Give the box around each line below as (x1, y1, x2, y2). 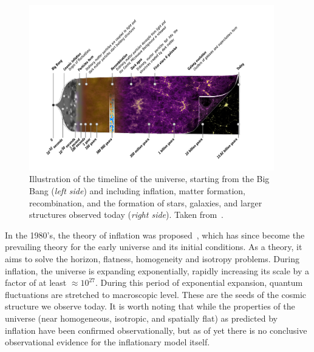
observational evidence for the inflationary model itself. (5, 336, 210, 348)
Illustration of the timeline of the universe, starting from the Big (29, 172, 270, 185)
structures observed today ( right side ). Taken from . (29, 208, 224, 221)
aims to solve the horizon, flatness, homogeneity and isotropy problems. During (5, 252, 299, 265)
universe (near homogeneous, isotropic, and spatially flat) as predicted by (5, 311, 278, 324)
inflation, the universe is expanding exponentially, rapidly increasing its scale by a (5, 264, 310, 277)
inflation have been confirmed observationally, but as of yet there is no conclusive (5, 323, 307, 336)
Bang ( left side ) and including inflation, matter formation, (29, 184, 245, 197)
